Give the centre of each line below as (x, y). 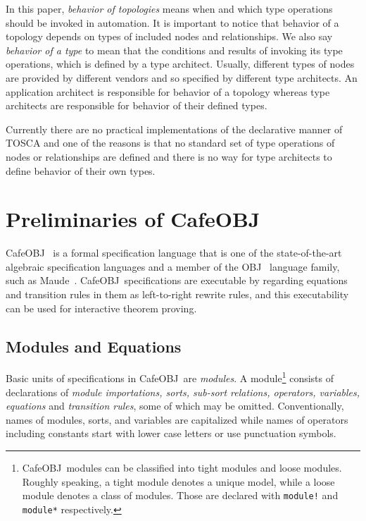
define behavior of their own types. (81, 170)
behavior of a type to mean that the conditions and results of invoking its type (174, 50)
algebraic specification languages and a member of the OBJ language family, (173, 266)
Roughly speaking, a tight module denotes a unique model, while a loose (178, 481)
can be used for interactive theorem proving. (101, 308)
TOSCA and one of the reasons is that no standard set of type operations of (170, 143)
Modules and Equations (94, 346)
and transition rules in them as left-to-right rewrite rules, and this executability (177, 294)
